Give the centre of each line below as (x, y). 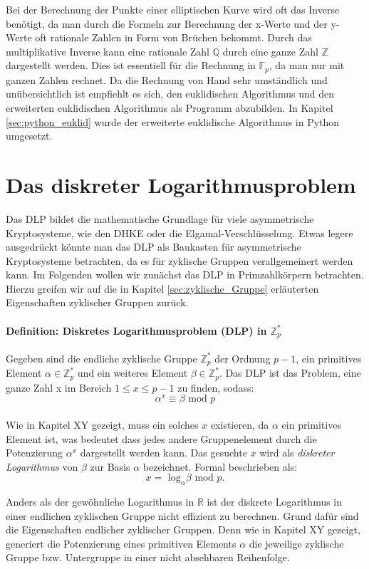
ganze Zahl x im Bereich (59, 387)
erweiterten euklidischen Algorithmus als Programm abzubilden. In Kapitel (170, 108)
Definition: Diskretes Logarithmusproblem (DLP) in (136, 330)
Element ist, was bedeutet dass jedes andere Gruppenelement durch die (161, 438)
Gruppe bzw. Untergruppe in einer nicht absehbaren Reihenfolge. (148, 557)
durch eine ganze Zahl (270, 51)
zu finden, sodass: (216, 387)
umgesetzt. (29, 136)
